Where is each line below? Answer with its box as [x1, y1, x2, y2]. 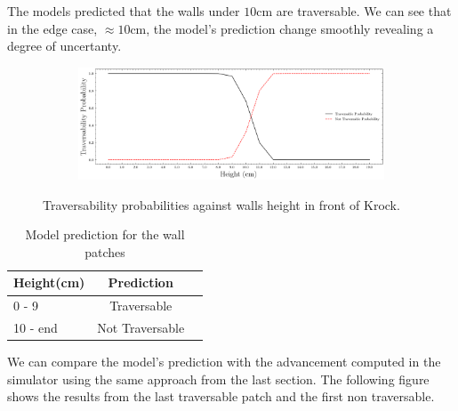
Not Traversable [97, 318, 185, 337]
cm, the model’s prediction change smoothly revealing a [130, 19, 434, 37]
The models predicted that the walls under [7, 2, 240, 20]
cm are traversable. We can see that [256, 2, 452, 20]
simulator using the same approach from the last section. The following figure [7, 369, 430, 388]
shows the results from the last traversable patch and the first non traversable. [7, 387, 435, 406]
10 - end [13, 318, 58, 337]
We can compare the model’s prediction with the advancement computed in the [7, 352, 441, 371]
